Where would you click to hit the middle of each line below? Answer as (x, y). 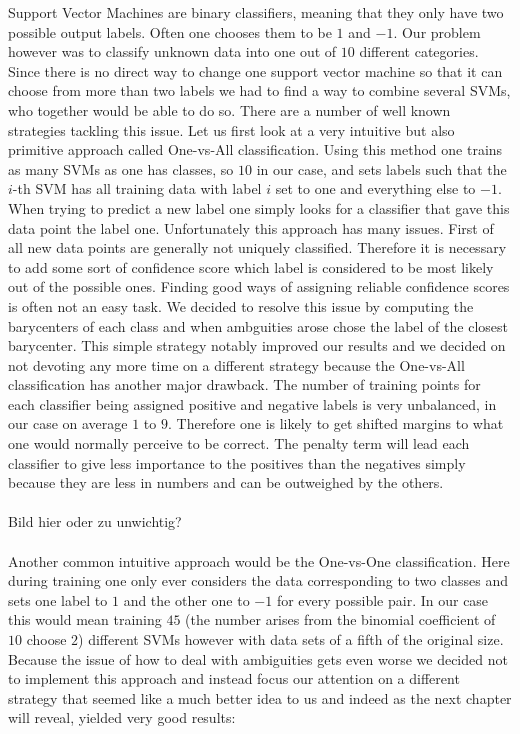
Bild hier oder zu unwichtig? (95, 521)
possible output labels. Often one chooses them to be (170, 31)
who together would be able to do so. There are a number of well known (229, 109)
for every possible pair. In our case (382, 599)
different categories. (419, 51)
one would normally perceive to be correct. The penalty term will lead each (239, 443)
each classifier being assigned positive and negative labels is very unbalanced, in (252, 403)
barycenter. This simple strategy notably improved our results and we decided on (257, 345)
